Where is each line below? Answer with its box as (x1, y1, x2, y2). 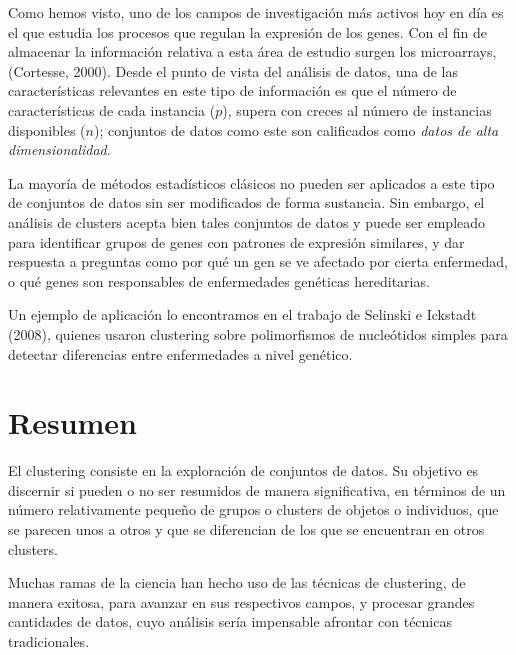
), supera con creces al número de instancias (222, 99, 492, 120)
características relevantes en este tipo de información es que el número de (8, 80, 457, 101)
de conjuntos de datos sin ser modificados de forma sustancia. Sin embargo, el (8, 192, 485, 213)
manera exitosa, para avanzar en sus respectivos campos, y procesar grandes (8, 591, 475, 612)
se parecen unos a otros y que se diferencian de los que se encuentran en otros (8, 519, 485, 539)
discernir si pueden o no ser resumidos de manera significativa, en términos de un (8, 479, 506, 500)
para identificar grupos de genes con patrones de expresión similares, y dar (8, 231, 465, 252)
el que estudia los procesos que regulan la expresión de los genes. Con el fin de (8, 21, 487, 42)
